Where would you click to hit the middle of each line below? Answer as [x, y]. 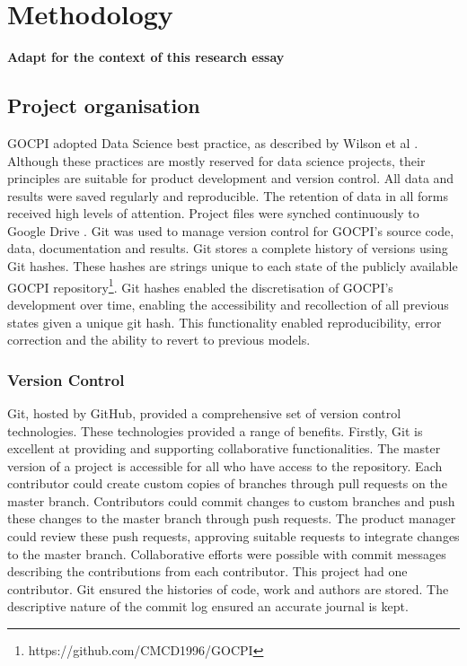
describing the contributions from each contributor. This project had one [207, 571]
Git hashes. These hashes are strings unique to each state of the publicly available [233, 266]
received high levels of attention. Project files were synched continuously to [213, 213]
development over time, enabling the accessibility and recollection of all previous [228, 304]
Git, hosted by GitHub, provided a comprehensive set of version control [204, 412]
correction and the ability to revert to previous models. [159, 340]
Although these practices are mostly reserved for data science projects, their [216, 160]
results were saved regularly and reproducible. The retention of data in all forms [228, 195]
